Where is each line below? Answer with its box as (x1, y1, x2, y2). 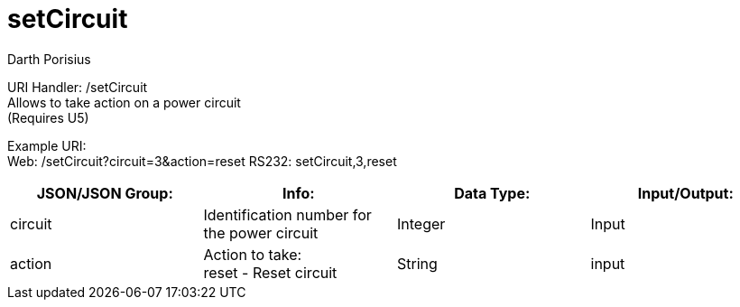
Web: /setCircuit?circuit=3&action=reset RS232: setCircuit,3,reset (7, 153, 397, 169)
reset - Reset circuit (203, 263, 338, 282)
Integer (397, 214, 446, 233)
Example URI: (7, 137, 87, 153)
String (397, 254, 438, 273)
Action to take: (203, 245, 302, 264)
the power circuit (203, 223, 319, 242)
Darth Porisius (7, 51, 91, 67)
